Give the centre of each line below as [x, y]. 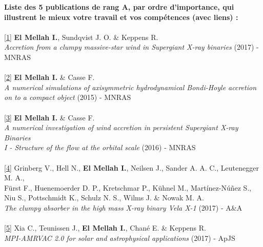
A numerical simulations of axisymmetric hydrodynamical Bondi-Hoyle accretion [130, 87]
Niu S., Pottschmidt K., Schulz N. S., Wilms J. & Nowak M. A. [104, 198]
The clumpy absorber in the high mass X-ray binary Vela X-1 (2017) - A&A [123, 207]
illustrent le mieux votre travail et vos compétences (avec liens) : [121, 17]
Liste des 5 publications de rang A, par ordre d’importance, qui [119, 7]
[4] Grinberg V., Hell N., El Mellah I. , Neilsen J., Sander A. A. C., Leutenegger [131, 167]
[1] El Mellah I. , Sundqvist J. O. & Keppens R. [81, 37]
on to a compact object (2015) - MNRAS [68, 97]
